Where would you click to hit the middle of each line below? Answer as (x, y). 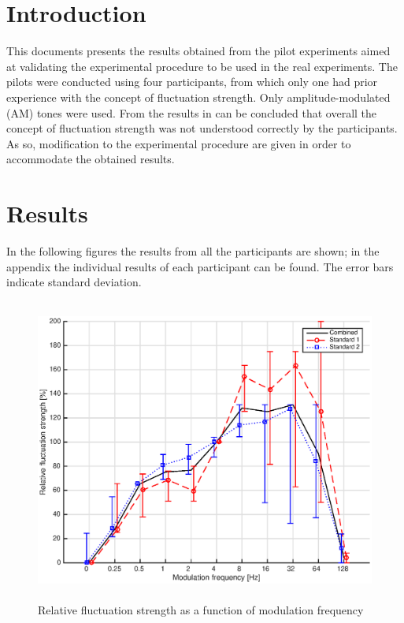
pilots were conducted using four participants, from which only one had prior (192, 82)
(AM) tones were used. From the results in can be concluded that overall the (192, 112)
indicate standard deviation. (74, 282)
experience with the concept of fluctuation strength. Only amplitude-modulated (198, 97)
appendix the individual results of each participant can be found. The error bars (200, 266)
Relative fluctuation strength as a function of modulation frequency (201, 610)
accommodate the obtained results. (91, 159)
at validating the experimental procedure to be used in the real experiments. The (202, 66)
